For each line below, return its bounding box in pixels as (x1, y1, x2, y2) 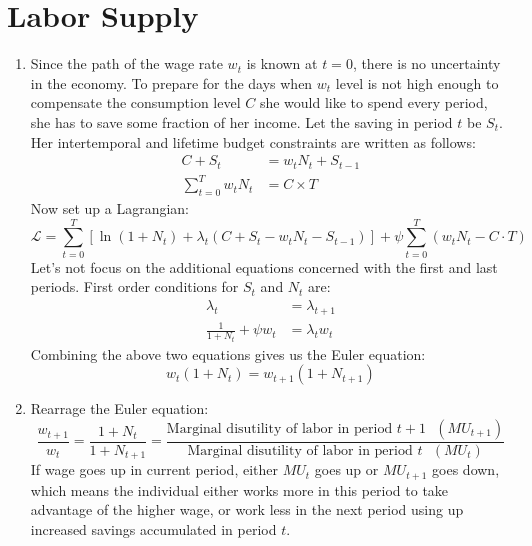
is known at (246, 53, 318, 74)
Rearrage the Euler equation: (30, 398, 209, 419)
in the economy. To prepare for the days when (30, 72, 313, 93)
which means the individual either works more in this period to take (30, 479, 449, 500)
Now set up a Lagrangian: (30, 197, 189, 218)
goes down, (432, 459, 500, 480)
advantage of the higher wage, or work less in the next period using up (30, 499, 464, 520)
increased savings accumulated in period (30, 518, 277, 539)
